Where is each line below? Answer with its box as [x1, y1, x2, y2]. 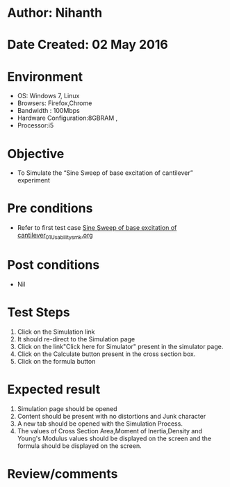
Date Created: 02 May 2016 [7, 37, 168, 53]
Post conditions [7, 257, 100, 273]
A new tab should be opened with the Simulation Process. [17, 419, 183, 428]
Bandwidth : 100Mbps [17, 107, 80, 115]
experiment [17, 176, 51, 185]
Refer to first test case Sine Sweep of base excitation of [17, 224, 177, 232]
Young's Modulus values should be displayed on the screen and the [17, 434, 212, 442]
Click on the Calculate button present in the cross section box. [17, 350, 196, 358]
